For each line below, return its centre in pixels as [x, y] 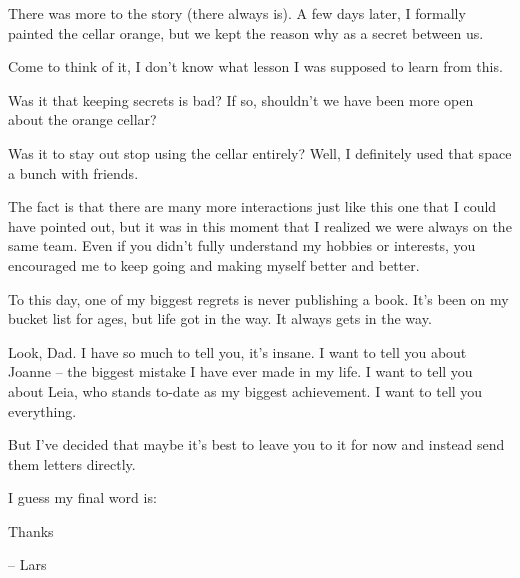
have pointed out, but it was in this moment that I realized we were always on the [260, 225]
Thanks [31, 530]
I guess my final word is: [82, 497]
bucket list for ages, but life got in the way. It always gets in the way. [220, 318]
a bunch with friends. [73, 172]
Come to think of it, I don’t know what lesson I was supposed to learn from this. [255, 66]
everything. [42, 410]
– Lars [27, 564]
